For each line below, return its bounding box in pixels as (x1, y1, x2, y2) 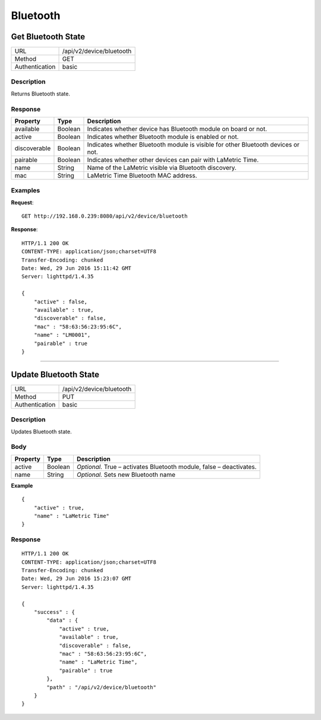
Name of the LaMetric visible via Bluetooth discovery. (87, 163, 237, 172)
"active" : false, (33, 298, 88, 305)
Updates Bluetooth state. (11, 428, 72, 435)
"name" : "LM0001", (33, 331, 91, 339)
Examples (11, 187, 40, 195)
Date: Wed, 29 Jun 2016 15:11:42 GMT (21, 265, 132, 272)
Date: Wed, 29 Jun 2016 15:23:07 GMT (21, 575, 132, 582)
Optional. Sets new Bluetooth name (76, 470, 175, 479)
